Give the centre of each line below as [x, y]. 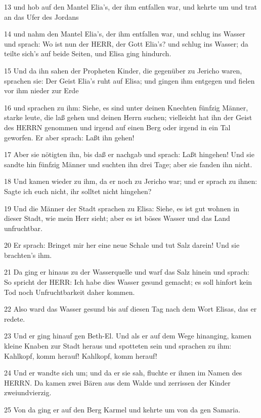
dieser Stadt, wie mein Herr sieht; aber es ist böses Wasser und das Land [117, 218]
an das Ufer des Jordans [41, 16]
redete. [15, 318]
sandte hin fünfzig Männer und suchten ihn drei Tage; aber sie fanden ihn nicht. [128, 164]
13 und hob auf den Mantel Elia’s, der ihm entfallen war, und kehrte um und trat [130, 7]
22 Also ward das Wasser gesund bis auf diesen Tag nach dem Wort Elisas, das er [130, 309]
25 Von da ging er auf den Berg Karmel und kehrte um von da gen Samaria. [122, 409]
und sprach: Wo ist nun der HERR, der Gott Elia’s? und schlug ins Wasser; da [126, 43]
